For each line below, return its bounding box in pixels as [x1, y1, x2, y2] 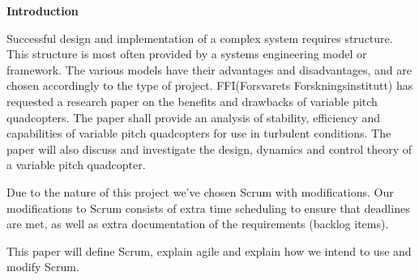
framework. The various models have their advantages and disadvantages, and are [6, 61, 412, 78]
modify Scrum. [6, 258, 79, 275]
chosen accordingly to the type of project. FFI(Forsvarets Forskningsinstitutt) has [6, 77, 413, 94]
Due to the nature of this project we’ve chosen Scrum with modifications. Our [6, 183, 394, 200]
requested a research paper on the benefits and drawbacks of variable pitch [6, 92, 378, 109]
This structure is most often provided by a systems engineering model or [6, 45, 367, 62]
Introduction [6, 2, 79, 19]
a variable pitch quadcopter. [6, 156, 146, 173]
